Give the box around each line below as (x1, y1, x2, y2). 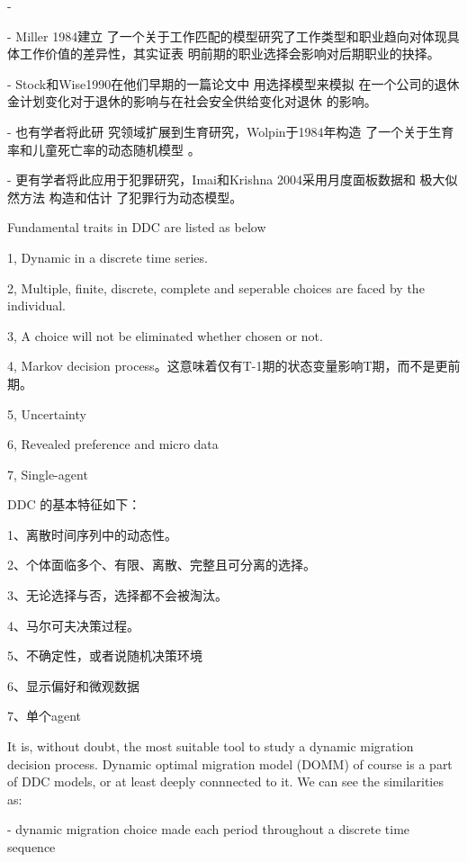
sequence (7, 838, 56, 856)
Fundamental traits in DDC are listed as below (7, 218, 266, 237)
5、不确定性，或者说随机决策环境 (7, 646, 202, 665)
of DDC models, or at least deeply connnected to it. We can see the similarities (7, 772, 444, 791)
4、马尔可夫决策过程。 (7, 615, 139, 634)
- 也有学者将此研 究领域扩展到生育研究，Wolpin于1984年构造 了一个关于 (7, 121, 429, 140)
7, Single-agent (7, 464, 88, 483)
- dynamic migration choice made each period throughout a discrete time (7, 820, 410, 839)
